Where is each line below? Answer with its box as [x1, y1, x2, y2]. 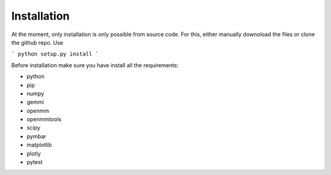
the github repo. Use [11, 39, 64, 46]
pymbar [26, 132, 47, 140]
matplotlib [26, 141, 52, 149]
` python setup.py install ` [11, 51, 99, 58]
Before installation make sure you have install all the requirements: [11, 61, 179, 69]
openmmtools [26, 116, 61, 123]
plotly [26, 150, 41, 157]
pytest [26, 158, 43, 166]
